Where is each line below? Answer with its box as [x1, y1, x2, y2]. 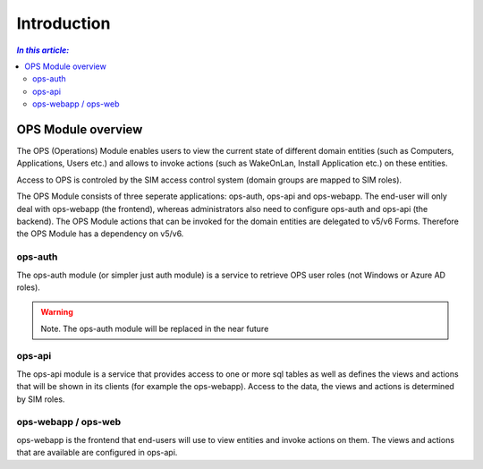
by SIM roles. [16, 394, 65, 405]
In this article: [16, 45, 70, 55]
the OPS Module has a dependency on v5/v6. [16, 228, 184, 239]
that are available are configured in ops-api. [16, 448, 178, 458]
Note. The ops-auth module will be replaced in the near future [40, 323, 269, 334]
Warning [40, 307, 73, 318]
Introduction [16, 13, 111, 33]
